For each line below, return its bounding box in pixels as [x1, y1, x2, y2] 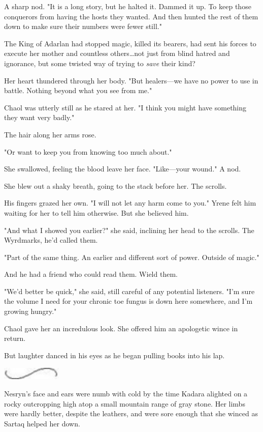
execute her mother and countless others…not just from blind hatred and [4, 48, 230, 59]
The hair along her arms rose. [4, 129, 96, 139]
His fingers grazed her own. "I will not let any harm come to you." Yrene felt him [4, 197, 256, 208]
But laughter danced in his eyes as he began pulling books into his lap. [4, 350, 225, 360]
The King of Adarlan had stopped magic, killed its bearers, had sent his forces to [4, 38, 256, 48]
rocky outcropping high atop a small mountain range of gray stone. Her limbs [4, 398, 245, 409]
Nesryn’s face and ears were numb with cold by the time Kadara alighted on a [4, 388, 248, 399]
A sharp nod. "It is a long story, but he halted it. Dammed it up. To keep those [4, 1, 251, 11]
